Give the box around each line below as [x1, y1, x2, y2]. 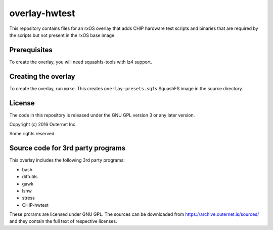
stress [22, 195, 35, 201]
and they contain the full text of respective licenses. [9, 218, 117, 224]
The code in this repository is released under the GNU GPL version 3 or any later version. [9, 112, 195, 118]
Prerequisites [9, 46, 53, 54]
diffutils [22, 174, 38, 180]
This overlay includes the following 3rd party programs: [9, 157, 125, 163]
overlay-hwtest [9, 8, 75, 19]
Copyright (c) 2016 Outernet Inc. [9, 122, 77, 128]
